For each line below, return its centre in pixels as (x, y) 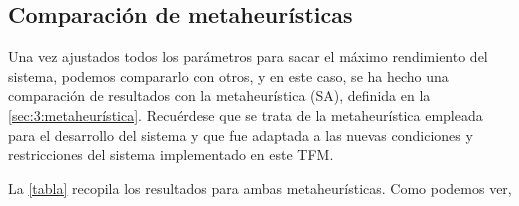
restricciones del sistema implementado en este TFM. (171, 154)
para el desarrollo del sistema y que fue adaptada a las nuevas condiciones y (240, 134)
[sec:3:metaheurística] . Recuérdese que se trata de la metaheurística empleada (245, 114)
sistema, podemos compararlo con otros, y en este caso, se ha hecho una (228, 75)
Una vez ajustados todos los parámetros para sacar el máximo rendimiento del (248, 56)
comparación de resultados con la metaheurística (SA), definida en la (219, 95)
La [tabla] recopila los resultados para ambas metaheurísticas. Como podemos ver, (260, 187)
